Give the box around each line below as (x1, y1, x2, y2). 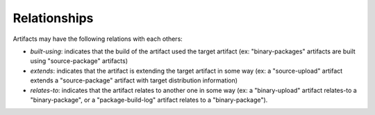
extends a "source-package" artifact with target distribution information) (30, 76, 238, 85)
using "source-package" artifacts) (30, 57, 128, 65)
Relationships (12, 10, 94, 26)
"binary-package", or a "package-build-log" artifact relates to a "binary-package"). (30, 96, 268, 104)
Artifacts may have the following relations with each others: (12, 35, 183, 43)
